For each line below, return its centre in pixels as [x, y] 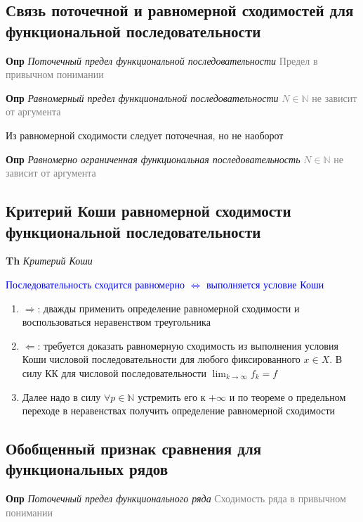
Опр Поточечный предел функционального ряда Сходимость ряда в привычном [176, 498]
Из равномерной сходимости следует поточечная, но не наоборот [145, 135]
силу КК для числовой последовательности [114, 373]
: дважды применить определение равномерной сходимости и [169, 308]
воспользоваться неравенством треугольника [116, 322]
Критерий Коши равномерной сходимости [148, 211]
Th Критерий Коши [49, 261]
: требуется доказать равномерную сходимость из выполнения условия [188, 345]
